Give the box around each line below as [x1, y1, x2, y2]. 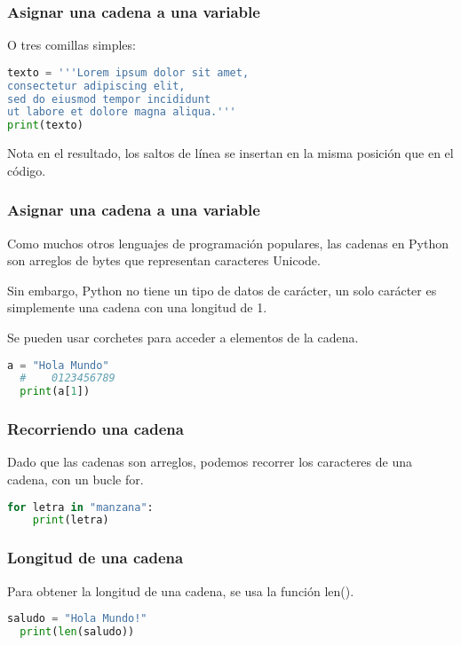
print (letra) [32, 514, 109, 527]
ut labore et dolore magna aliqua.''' [7, 106, 236, 119]
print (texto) [7, 119, 83, 132]
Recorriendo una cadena [7, 418, 184, 440]
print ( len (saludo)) [20, 625, 135, 639]
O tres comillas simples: [7, 35, 136, 54]
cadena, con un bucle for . [7, 470, 144, 488]
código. [7, 161, 46, 179]
